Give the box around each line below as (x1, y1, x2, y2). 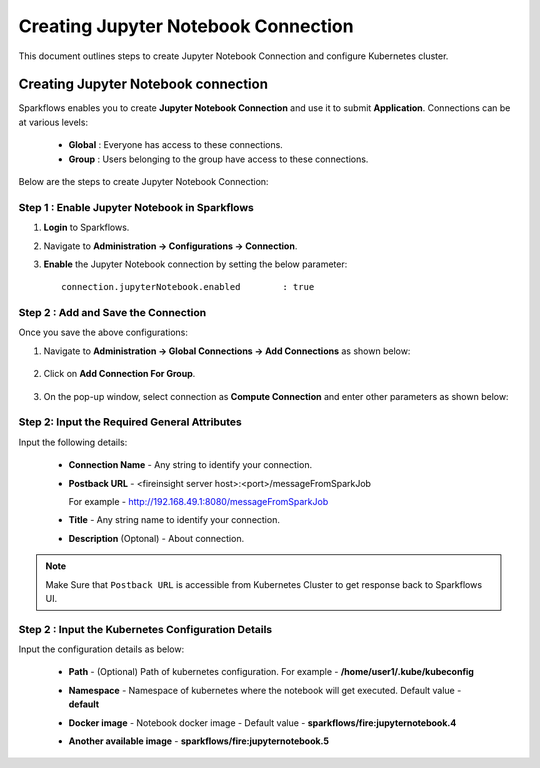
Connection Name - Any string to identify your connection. (68, 459, 313, 471)
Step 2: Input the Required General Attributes (18, 415, 242, 429)
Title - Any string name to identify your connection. (68, 514, 280, 526)
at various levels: (18, 116, 89, 128)
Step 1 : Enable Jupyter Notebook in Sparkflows (18, 200, 254, 214)
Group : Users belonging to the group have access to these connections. (68, 153, 369, 165)
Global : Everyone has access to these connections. (68, 139, 284, 151)
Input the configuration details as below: (18, 643, 185, 655)
